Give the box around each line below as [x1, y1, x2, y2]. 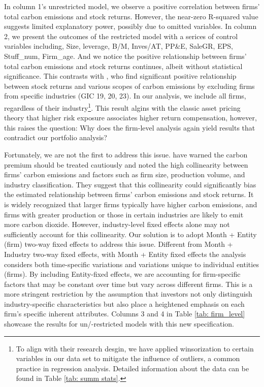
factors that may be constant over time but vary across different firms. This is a [4, 278, 253, 289]
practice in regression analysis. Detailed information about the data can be [16, 363, 249, 373]
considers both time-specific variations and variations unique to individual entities [4, 259, 259, 269]
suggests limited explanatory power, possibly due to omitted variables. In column [4, 21, 257, 31]
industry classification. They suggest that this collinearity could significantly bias [4, 179, 256, 189]
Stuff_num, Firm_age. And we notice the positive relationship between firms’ [4, 50, 247, 61]
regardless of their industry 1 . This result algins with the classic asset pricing [4, 101, 241, 113]
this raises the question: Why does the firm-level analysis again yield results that [4, 122, 255, 133]
